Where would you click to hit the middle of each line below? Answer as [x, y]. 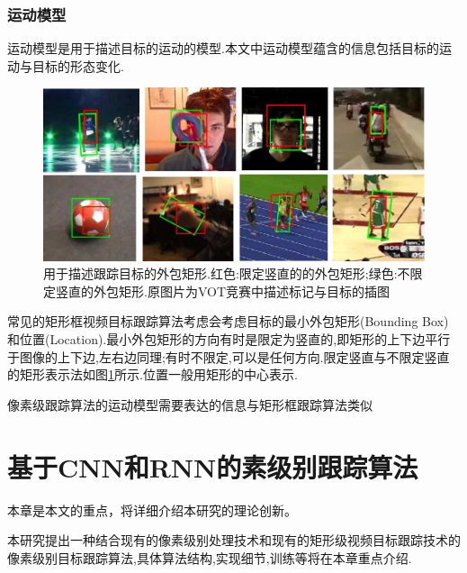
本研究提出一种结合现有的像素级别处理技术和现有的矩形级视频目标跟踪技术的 [234, 540]
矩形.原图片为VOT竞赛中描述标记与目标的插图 [254, 291]
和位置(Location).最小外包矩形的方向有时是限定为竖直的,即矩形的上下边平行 [229, 339]
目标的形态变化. [78, 65]
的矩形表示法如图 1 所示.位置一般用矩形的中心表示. [153, 374]
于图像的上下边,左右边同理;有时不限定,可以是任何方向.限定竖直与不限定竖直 [229, 356]
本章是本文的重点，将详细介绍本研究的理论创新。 [152, 509]
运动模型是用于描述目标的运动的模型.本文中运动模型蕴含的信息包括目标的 [223, 48]
